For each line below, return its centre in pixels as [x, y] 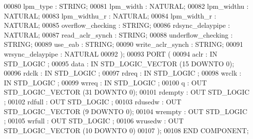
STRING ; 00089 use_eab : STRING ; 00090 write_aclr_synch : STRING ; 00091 [124, 44]
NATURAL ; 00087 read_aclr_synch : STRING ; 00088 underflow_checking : [118, 34]
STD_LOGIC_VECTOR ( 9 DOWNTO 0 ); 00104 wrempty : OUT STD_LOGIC [126, 111]
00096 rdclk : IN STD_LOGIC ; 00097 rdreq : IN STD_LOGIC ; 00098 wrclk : [123, 73]
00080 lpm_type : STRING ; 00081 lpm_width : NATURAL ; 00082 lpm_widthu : [126, 6]
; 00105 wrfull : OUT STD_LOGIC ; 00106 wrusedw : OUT [94, 121]
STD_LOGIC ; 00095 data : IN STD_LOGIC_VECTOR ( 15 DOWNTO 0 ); [119, 63]
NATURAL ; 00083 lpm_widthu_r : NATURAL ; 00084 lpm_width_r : [110, 15]
